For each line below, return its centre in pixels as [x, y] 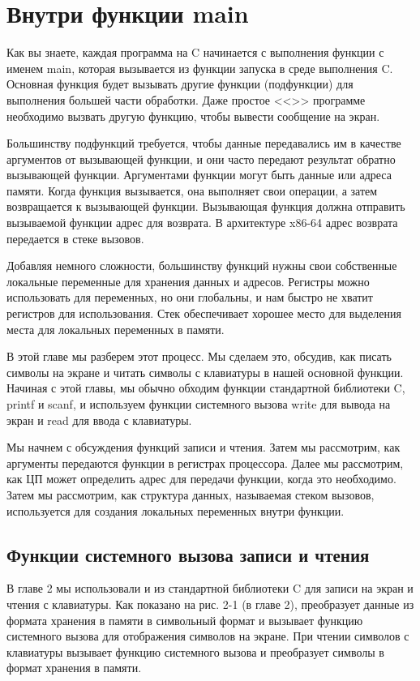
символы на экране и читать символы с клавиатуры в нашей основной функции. [205, 372]
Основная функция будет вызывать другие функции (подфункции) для [180, 84]
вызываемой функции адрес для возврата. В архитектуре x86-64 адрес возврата [202, 223]
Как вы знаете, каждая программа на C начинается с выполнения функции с [195, 52]
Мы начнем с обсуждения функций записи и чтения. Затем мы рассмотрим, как [204, 447]
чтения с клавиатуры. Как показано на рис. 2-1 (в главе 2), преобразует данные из [210, 604]
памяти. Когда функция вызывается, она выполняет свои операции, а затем [192, 190]
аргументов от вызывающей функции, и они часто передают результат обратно [201, 158]
